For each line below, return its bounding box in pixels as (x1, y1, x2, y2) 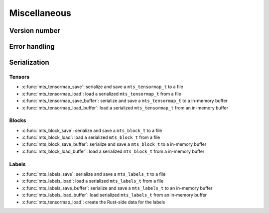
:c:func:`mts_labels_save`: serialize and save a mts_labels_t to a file (21, 171, 166, 177)
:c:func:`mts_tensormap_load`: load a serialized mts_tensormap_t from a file (21, 91, 181, 97)
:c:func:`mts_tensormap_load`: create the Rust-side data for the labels (21, 199, 165, 205)
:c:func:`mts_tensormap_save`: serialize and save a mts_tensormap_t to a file (21, 84, 184, 90)
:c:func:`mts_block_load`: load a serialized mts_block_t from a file (21, 134, 160, 140)
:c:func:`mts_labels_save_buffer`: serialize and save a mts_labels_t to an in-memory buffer (21, 185, 213, 191)
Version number (9, 26, 61, 35)
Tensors (9, 73, 30, 80)
